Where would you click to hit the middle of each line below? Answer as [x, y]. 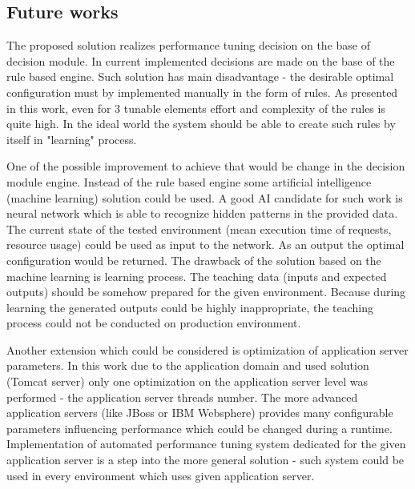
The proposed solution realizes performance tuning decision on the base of [188, 45]
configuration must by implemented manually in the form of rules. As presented [202, 92]
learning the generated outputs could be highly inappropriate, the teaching [190, 307]
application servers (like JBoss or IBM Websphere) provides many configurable [200, 413]
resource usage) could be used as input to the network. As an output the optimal [205, 244]
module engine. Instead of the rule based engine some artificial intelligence [189, 181]
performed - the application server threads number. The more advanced [182, 397]
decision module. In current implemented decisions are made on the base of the [201, 60]
